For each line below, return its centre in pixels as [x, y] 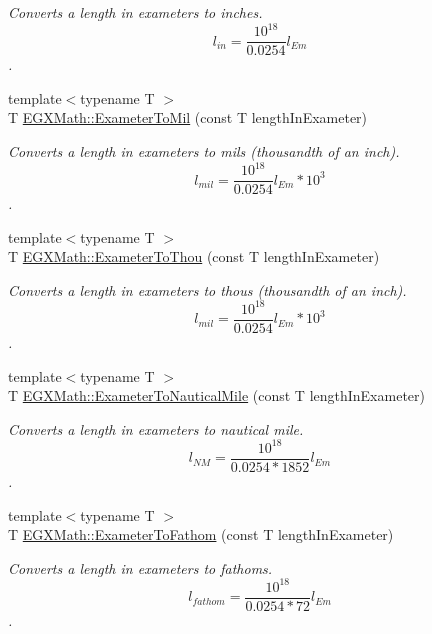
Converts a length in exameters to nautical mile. [156, 428]
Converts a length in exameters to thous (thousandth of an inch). [207, 289]
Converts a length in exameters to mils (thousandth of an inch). [204, 150]
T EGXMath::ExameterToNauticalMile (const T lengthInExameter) [216, 395]
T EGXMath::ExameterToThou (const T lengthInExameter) [194, 256]
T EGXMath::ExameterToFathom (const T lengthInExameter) [201, 534]
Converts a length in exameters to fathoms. [140, 567]
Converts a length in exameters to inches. [135, 12]
